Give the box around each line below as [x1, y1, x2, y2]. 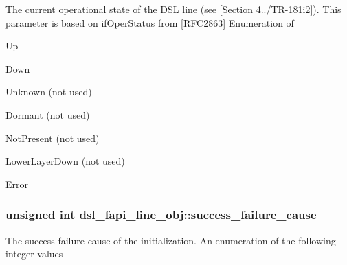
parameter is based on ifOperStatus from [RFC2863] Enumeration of [5, 15, 294, 30]
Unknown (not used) [5, 84, 92, 99]
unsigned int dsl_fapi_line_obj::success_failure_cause [5, 206, 317, 223]
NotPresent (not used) [5, 130, 100, 145]
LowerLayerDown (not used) [5, 154, 125, 168]
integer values [5, 246, 63, 261]
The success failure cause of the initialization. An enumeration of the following [5, 233, 336, 247]
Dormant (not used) [5, 107, 90, 122]
